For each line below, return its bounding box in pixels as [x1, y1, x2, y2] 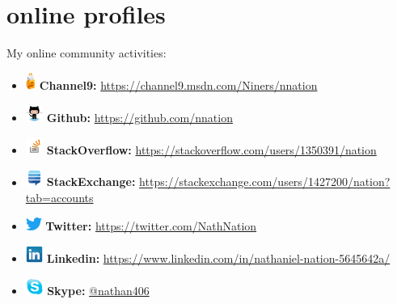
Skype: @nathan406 [47, 281, 150, 298]
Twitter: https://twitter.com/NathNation [45, 217, 257, 234]
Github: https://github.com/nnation [46, 108, 233, 125]
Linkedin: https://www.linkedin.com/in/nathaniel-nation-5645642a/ [46, 249, 391, 266]
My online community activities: [6, 44, 167, 61]
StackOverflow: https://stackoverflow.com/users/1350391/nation [46, 141, 377, 158]
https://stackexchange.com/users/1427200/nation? [139, 173, 391, 190]
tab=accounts [25, 189, 94, 206]
